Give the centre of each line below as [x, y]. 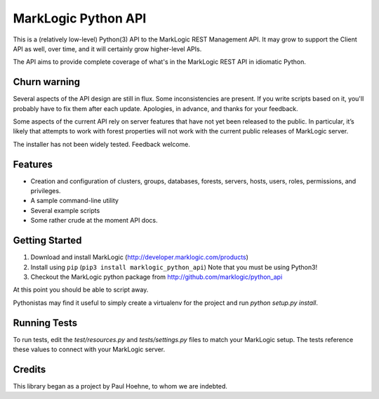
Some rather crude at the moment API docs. [94, 221]
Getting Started [47, 241]
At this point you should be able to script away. [81, 290]
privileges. [46, 191]
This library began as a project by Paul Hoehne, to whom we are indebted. [120, 386]
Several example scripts [65, 210]
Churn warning [47, 82]
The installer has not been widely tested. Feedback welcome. [102, 144]
